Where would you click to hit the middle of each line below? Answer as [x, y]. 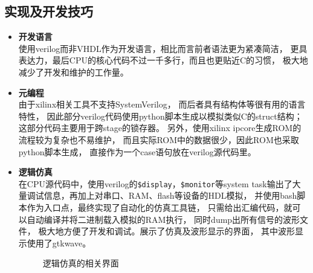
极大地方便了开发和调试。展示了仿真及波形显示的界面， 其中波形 [167, 231]
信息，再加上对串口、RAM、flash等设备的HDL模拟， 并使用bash [170, 195]
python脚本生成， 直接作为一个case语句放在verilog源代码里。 [137, 151]
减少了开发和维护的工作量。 [73, 72]
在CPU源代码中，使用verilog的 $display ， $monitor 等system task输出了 [155, 183]
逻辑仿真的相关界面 [81, 263]
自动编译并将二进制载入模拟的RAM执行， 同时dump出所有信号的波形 [163, 219]
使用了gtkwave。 [59, 242]
